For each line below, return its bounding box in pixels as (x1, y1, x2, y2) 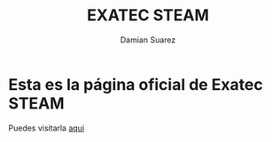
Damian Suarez (120, 34, 176, 45)
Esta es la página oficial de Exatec (8, 74, 263, 94)
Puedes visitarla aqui (8, 123, 85, 133)
